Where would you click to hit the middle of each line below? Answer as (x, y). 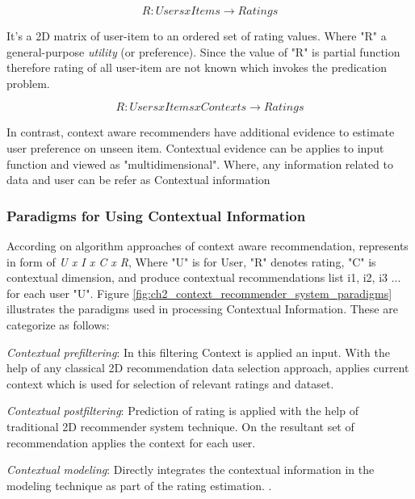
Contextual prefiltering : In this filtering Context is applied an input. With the (198, 352)
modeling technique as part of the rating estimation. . (139, 485)
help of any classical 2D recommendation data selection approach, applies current (208, 368)
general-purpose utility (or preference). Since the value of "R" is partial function (203, 51)
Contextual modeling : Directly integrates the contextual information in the (191, 470)
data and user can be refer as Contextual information (138, 180)
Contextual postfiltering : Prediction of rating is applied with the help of (182, 411)
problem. (28, 83)
